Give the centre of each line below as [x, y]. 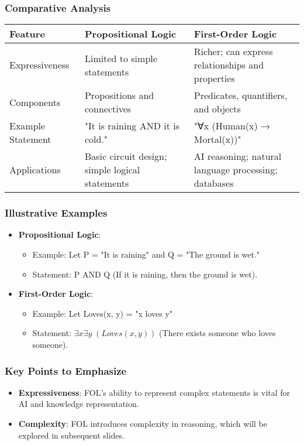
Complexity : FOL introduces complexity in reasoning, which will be [143, 423]
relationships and [229, 65]
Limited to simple [121, 58]
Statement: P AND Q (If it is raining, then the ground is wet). [145, 274]
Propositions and [119, 95]
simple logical [112, 170]
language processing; [236, 170]
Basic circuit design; [126, 156]
